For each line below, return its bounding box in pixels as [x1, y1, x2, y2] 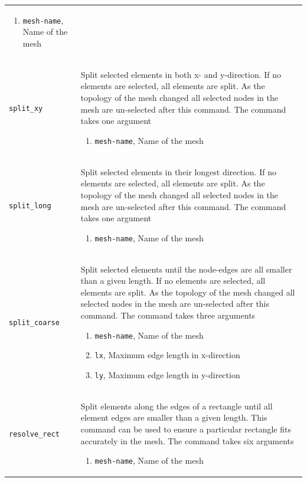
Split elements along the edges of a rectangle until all [80, 399, 273, 412]
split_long [9, 201, 51, 210]
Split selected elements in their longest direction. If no [80, 165, 276, 178]
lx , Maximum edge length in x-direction [94, 349, 240, 361]
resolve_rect [9, 429, 60, 438]
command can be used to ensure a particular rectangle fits [80, 422, 291, 435]
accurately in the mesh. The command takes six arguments [80, 434, 294, 447]
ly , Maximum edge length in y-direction [94, 368, 240, 381]
